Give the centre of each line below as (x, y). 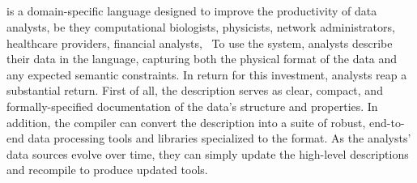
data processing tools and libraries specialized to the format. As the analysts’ (219, 138)
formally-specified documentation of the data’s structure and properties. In (192, 106)
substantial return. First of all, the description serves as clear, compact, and (195, 90)
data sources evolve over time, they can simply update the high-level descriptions (208, 153)
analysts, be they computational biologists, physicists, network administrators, (201, 26)
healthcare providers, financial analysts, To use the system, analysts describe (200, 43)
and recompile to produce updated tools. (107, 170)
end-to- (387, 122)
